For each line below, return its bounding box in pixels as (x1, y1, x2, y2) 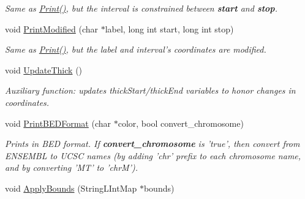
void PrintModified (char (5, 22, 99, 35)
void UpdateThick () (5, 63, 83, 76)
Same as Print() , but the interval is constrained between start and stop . (5, 2, 277, 14)
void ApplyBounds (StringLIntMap (5, 181, 137, 194)
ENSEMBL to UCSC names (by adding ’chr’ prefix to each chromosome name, (5, 149, 301, 162)
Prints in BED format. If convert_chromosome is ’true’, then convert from (5, 137, 300, 150)
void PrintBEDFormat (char (5, 116, 111, 129)
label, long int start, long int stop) (105, 22, 234, 35)
